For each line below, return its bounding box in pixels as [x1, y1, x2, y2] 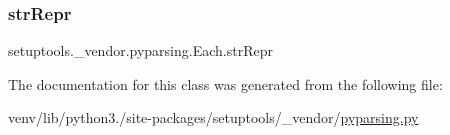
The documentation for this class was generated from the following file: [8, 73, 443, 94]
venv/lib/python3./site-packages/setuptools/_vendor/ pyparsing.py [8, 107, 419, 128]
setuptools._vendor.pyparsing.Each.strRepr [8, 40, 273, 61]
